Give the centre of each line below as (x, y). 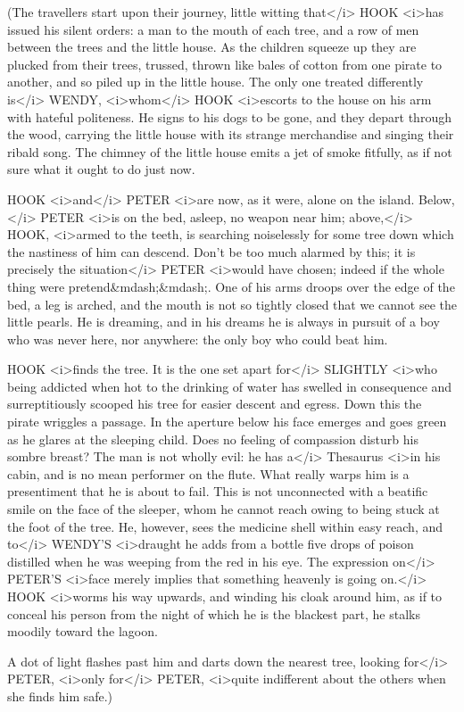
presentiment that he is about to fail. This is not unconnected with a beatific (218, 491)
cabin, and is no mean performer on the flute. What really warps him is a (208, 473)
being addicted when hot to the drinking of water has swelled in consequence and (230, 386)
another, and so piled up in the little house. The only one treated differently (215, 82)
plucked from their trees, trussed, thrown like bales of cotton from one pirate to (225, 64)
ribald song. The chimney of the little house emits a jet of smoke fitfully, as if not (230, 151)
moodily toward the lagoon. (83, 631)
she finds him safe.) (60, 695)
